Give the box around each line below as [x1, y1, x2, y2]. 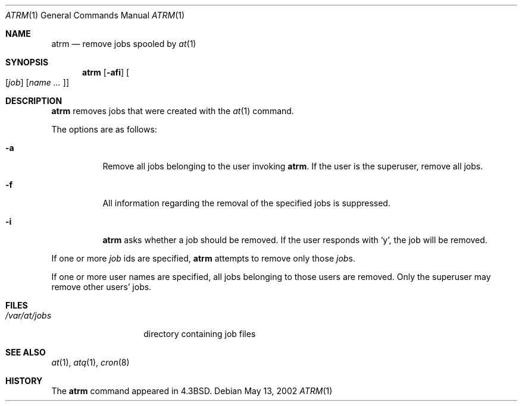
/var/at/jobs [5, 310, 52, 320]
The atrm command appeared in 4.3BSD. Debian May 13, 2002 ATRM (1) [51, 386, 333, 396]
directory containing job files [143, 329, 256, 339]
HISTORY [5, 376, 43, 386]
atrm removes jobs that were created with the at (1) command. [51, 106, 294, 116]
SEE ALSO [5, 347, 46, 357]
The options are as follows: [51, 124, 157, 134]
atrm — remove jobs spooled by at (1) [51, 39, 196, 49]
